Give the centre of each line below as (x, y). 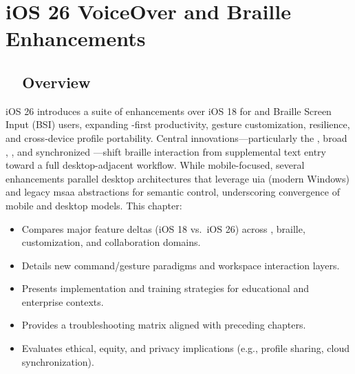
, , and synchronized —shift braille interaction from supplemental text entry (166, 151)
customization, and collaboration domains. (111, 242)
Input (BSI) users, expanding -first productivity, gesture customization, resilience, (178, 124)
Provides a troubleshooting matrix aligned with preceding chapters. (164, 325)
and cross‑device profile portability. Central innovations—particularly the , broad (176, 137)
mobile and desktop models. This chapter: (94, 205)
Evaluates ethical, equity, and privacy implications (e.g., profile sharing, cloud (186, 348)
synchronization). (58, 361)
